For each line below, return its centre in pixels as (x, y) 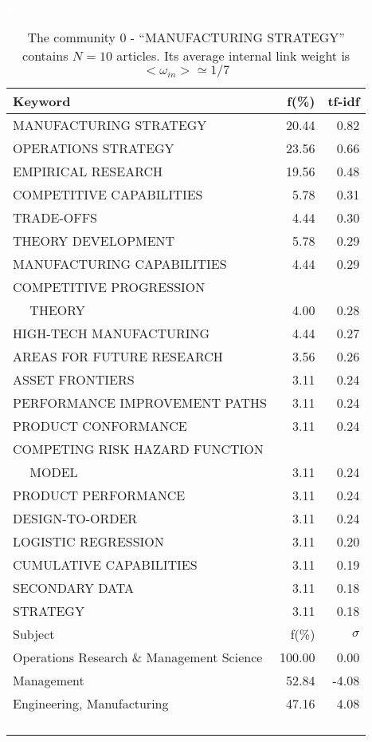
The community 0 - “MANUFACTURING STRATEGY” (186, 37)
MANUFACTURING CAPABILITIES (120, 263)
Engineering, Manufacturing (91, 703)
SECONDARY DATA (74, 587)
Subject (34, 633)
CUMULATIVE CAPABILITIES (105, 564)
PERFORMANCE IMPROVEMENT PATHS (140, 402)
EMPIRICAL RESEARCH (88, 171)
